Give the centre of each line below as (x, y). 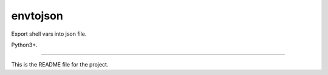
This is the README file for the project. (60, 65)
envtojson (37, 16)
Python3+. (24, 45)
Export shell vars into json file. (49, 34)
